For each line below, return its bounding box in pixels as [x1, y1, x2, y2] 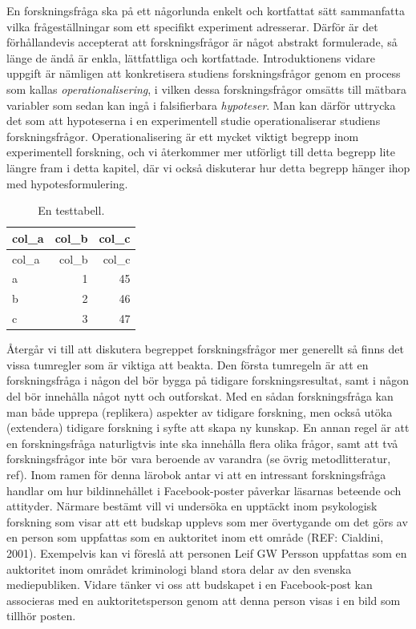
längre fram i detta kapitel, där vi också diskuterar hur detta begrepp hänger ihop [6, 159, 410, 175]
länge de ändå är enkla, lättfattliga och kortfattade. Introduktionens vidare [6, 49, 375, 66]
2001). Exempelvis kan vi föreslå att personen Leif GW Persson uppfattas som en [6, 544, 407, 561]
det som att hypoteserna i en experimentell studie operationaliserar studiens [6, 112, 381, 129]
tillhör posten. [6, 607, 76, 624]
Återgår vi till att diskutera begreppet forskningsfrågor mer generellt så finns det [6, 341, 404, 357]
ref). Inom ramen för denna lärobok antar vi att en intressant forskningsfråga [6, 466, 386, 482]
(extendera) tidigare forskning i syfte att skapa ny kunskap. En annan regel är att [6, 419, 410, 436]
